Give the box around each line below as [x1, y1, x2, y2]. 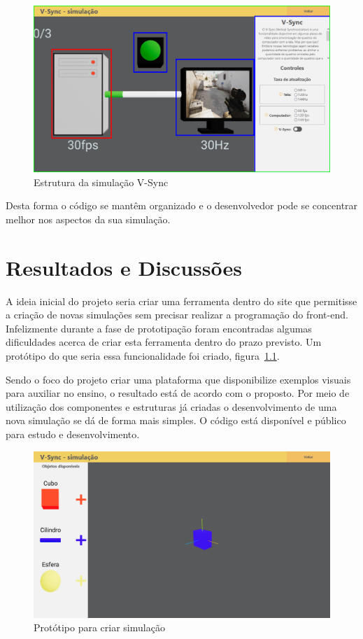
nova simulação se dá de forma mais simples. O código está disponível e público [6, 413, 346, 428]
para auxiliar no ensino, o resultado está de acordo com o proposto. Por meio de [6, 386, 350, 400]
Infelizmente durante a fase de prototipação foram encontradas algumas [6, 321, 312, 335]
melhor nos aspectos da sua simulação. [6, 211, 171, 226]
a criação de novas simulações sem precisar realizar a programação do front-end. [6, 307, 348, 322]
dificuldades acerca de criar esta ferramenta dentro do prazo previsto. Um [6, 335, 322, 349]
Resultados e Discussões [6, 253, 242, 281]
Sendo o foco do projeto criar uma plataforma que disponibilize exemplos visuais [6, 372, 351, 386]
